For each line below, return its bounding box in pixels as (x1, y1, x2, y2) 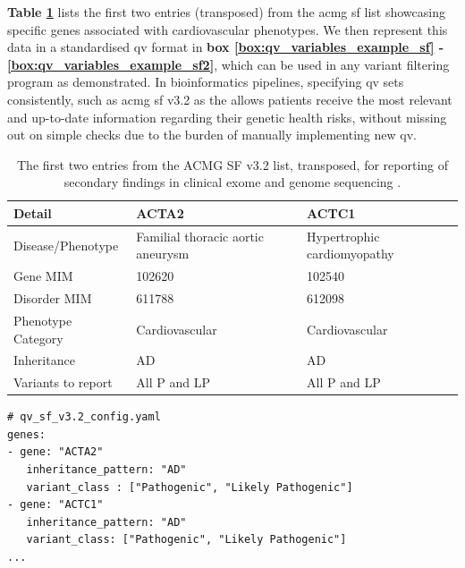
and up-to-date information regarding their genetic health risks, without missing (7, 107, 447, 126)
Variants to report (13, 373, 113, 392)
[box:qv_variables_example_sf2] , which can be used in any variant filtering (7, 55, 450, 73)
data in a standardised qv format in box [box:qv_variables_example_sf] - (7, 38, 444, 56)
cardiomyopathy (307, 244, 394, 263)
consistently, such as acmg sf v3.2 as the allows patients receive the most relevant (7, 89, 452, 108)
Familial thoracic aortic (136, 226, 264, 245)
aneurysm (136, 244, 190, 263)
